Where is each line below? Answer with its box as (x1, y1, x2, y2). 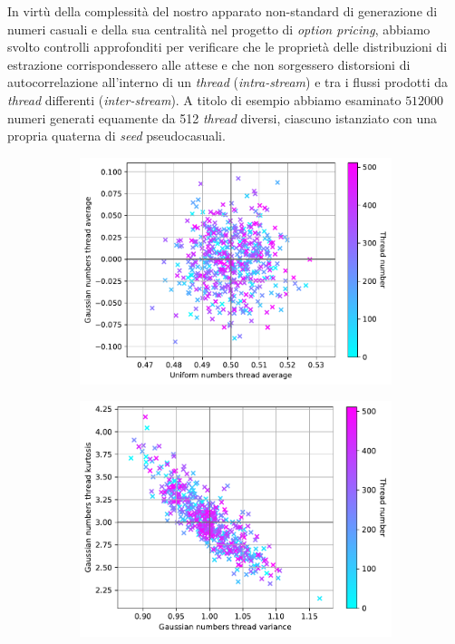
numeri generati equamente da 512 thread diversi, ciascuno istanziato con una (7, 108, 438, 127)
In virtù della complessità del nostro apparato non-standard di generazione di (7, 2, 438, 20)
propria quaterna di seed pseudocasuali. (7, 126, 226, 145)
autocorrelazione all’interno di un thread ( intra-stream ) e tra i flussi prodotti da (7, 73, 449, 92)
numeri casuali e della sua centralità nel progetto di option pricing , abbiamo (7, 19, 431, 38)
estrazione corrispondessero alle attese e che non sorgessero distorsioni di (7, 54, 411, 73)
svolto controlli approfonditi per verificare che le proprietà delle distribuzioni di (7, 37, 448, 56)
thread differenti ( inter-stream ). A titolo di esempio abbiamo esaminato (7, 90, 402, 109)
